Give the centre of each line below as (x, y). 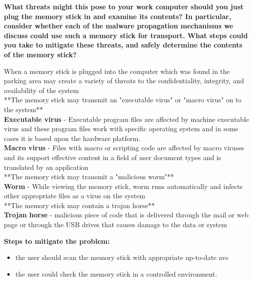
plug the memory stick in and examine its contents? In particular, (118, 16)
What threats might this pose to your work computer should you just (124, 6)
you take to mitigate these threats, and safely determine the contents (123, 45)
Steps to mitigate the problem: (57, 241)
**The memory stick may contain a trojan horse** (80, 205)
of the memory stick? (40, 54)
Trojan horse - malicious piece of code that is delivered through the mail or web (126, 215)
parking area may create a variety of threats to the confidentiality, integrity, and (124, 81)
